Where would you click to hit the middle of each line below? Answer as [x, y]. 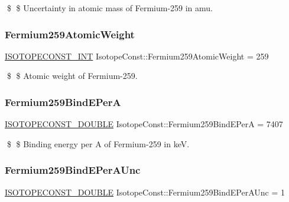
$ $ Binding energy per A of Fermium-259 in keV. [98, 143]
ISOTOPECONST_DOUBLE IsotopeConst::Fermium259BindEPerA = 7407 [144, 124]
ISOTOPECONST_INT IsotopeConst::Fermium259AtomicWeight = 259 [137, 56]
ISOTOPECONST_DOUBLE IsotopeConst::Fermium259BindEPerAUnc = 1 [145, 192]
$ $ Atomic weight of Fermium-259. [72, 76]
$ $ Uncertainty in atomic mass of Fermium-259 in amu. [110, 8]
